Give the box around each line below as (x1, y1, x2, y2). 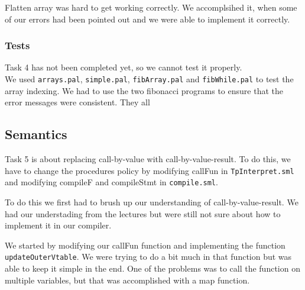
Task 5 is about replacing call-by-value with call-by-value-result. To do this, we (5, 153, 291, 165)
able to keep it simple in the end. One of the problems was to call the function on (5, 262, 300, 274)
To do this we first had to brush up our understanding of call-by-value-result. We (5, 195, 298, 208)
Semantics (5, 125, 67, 143)
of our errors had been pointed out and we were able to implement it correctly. (5, 12, 290, 25)
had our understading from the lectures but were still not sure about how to (5, 207, 281, 220)
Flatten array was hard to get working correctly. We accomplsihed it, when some (5, 1, 297, 13)
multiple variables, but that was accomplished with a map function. (5, 273, 250, 286)
